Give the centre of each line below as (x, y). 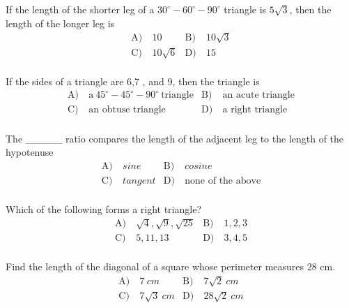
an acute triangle (258, 95)
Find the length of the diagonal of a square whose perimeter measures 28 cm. (171, 266)
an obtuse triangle (127, 110)
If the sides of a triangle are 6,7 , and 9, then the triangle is (133, 81)
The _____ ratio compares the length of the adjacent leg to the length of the (175, 138)
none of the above (223, 181)
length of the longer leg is (60, 23)
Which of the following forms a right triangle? (103, 208)
